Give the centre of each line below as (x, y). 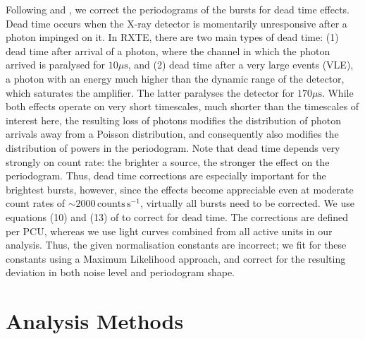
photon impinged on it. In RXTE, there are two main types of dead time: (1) (172, 37)
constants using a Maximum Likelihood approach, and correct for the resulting (176, 258)
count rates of (36, 203)
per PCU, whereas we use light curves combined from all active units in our (169, 231)
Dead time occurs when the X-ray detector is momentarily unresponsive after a (177, 23)
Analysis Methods (95, 321)
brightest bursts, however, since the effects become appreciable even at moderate (180, 189)
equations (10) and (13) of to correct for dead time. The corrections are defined (177, 216)
